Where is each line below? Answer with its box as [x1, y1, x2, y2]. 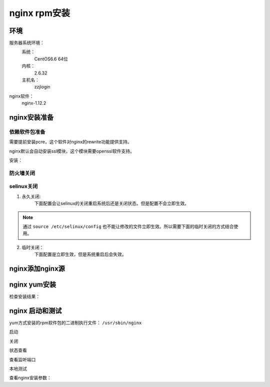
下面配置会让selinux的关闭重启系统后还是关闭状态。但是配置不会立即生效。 [34, 200, 189, 206]
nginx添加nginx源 [9, 264, 65, 272]
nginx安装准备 [9, 113, 54, 121]
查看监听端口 [9, 356, 36, 362]
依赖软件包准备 [9, 128, 45, 135]
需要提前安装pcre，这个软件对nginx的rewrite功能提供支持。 [9, 139, 132, 145]
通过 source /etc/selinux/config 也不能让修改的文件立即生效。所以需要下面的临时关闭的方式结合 [22, 223, 234, 229]
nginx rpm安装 [9, 7, 70, 18]
